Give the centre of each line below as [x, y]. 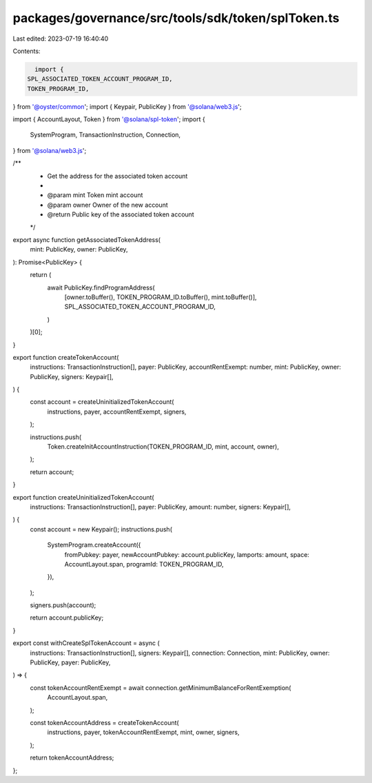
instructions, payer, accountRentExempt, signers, [117, 411]
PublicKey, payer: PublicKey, [70, 662]
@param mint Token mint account [95, 195]
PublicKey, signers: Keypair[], [72, 376]
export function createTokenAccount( [66, 357]
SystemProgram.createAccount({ [94, 545]
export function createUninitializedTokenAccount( [83, 497]
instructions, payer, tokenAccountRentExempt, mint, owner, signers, [143, 732]
